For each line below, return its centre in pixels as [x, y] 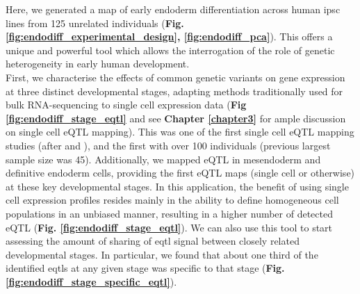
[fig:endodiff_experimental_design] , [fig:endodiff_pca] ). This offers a [169, 36]
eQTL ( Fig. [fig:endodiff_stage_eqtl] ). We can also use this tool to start [169, 227]
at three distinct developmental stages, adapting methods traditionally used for [174, 91]
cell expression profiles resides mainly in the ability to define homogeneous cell [172, 200]
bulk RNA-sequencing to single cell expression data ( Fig [126, 105]
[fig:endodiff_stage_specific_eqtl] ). [91, 281]
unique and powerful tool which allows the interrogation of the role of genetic [170, 50]
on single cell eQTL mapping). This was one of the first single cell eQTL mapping [180, 132]
